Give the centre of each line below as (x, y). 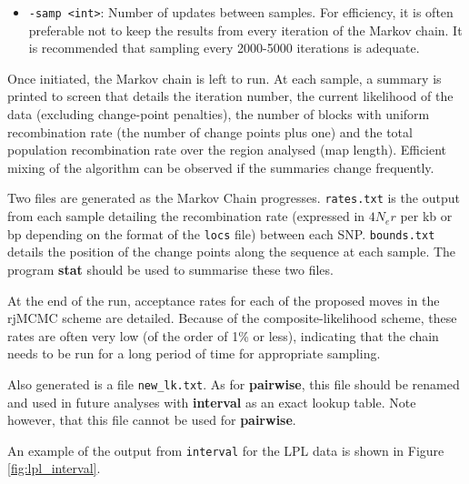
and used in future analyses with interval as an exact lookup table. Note (212, 402)
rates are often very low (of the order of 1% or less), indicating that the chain (223, 335)
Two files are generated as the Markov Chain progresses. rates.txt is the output (234, 198)
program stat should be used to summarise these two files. (170, 269)
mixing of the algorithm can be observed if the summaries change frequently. (221, 167)
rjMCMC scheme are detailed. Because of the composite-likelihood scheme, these (232, 318)
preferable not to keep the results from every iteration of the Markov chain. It (245, 30)
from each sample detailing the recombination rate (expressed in (186, 216)
